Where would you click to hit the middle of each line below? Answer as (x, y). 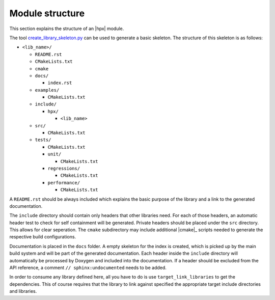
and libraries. (23, 291)
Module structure (47, 13)
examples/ (47, 90)
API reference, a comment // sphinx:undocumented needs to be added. (88, 268)
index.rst (60, 83)
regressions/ (64, 168)
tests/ (43, 140)
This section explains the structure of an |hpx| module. (67, 29)
